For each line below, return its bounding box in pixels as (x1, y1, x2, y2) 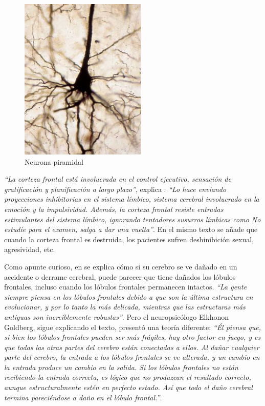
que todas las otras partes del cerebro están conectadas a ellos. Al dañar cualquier (4, 341, 259, 352)
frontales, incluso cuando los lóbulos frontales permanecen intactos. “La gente (4, 281, 247, 292)
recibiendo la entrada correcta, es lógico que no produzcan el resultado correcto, (4, 372, 251, 382)
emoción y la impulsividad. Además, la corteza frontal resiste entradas (4, 203, 224, 214)
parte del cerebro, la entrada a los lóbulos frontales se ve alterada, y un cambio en (4, 352, 260, 362)
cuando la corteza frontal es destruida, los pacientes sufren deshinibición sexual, (4, 234, 254, 244)
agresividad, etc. (4, 244, 55, 255)
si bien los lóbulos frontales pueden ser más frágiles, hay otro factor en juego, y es (4, 332, 261, 342)
